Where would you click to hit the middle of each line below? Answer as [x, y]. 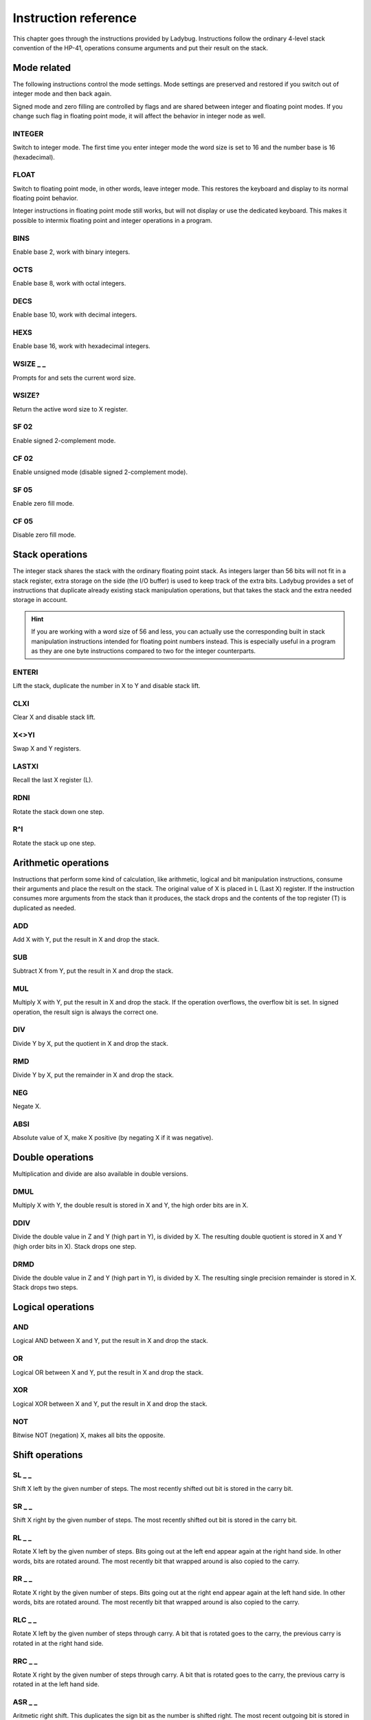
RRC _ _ [25, 1661]
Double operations [53, 1158]
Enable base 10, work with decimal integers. [75, 315]
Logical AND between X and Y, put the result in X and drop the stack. [111, 1341]
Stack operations [50, 555]
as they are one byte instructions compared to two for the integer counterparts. [144, 651]
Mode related [42, 68]
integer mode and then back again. [62, 94]
